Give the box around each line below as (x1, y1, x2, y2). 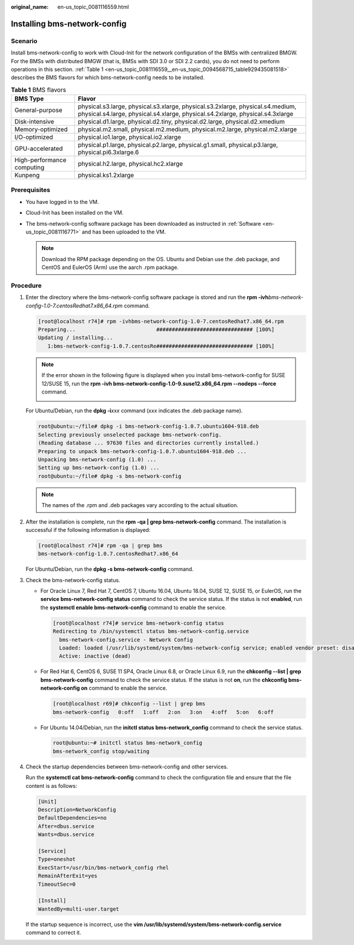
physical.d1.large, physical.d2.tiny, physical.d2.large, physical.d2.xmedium (77, 118, 285, 126)
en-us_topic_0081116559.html (57, 4, 129, 10)
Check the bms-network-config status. (25, 576, 120, 583)
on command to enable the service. (80, 684, 168, 691)
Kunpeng (14, 171, 40, 180)
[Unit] (38, 798, 57, 805)
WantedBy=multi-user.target (38, 905, 119, 912)
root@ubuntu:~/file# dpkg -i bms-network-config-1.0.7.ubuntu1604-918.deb (38, 423, 260, 430)
